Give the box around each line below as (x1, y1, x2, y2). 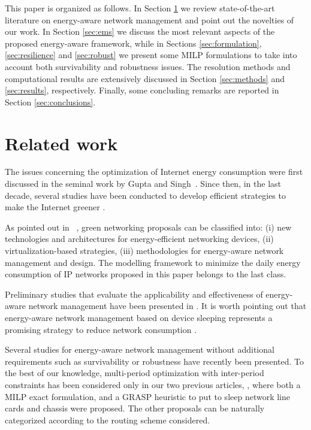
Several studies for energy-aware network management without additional (5, 343, 274, 356)
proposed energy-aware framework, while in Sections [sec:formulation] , (5, 37, 262, 49)
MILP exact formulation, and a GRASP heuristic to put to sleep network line (5, 390, 290, 402)
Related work (5, 131, 118, 155)
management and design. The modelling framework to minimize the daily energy (5, 256, 301, 268)
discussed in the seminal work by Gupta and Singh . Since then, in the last (5, 177, 282, 190)
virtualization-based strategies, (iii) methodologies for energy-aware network (5, 244, 284, 257)
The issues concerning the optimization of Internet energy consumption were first (5, 165, 303, 178)
